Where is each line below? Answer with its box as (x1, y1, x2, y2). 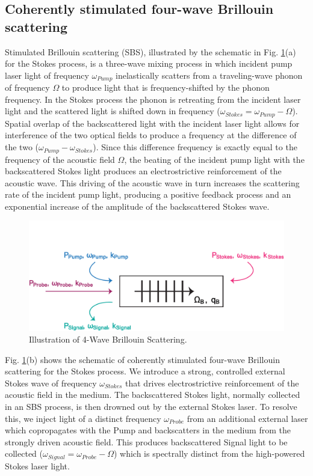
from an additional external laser (187, 412, 308, 424)
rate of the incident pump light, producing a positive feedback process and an (5, 188, 291, 201)
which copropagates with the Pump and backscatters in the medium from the (5, 424, 291, 436)
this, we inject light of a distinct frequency (5, 412, 161, 424)
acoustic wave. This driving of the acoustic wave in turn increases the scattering (5, 176, 300, 189)
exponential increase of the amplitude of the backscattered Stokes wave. (5, 200, 270, 212)
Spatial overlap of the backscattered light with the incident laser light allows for (5, 117, 300, 129)
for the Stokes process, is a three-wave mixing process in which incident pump (5, 57, 293, 70)
